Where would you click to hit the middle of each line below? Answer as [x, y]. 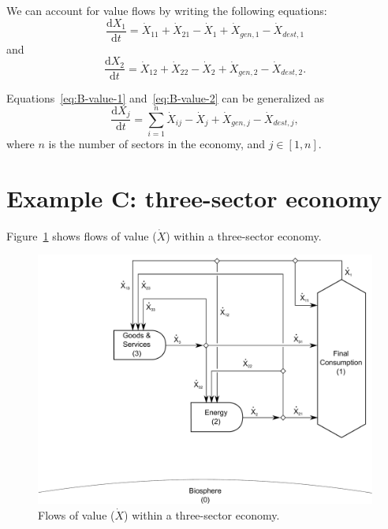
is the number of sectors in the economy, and [157, 144]
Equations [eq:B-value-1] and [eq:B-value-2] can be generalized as [165, 98]
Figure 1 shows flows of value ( [82, 235]
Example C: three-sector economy [194, 197]
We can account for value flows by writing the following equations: [167, 10]
